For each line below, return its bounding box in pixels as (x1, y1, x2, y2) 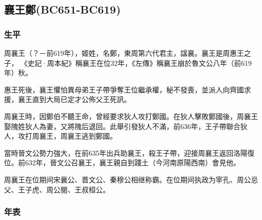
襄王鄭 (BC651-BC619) (4, 2, 121, 17)
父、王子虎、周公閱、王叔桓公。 (4, 184, 110, 194)
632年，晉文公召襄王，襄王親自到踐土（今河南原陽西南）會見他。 (25, 157, 240, 168)
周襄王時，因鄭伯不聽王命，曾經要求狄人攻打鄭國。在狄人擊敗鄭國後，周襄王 (4, 111, 258, 121)
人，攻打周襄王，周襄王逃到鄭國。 (4, 131, 117, 141)
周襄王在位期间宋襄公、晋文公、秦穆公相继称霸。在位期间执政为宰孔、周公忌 (4, 174, 258, 184)
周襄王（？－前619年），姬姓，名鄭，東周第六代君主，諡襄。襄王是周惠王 (4, 48, 244, 58)
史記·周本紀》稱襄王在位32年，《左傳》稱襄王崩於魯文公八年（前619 (27, 57, 252, 68)
